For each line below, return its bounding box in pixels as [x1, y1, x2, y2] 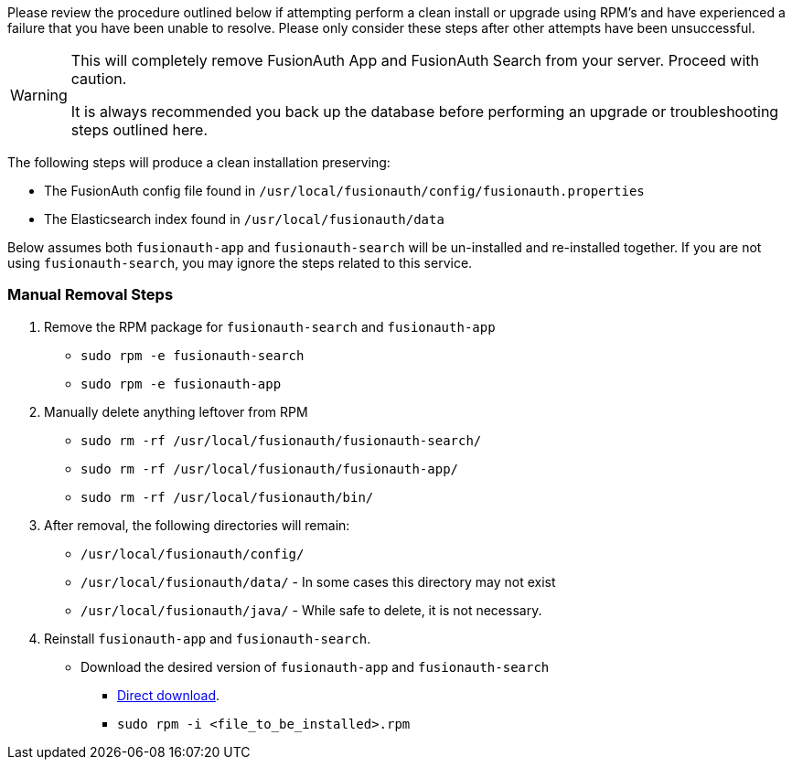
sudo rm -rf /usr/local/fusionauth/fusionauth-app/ [80, 461, 459, 476]
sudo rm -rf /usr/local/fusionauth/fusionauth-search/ [80, 432, 482, 448]
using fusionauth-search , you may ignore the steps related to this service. [7, 255, 473, 271]
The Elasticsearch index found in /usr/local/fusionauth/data [44, 211, 444, 227]
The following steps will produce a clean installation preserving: [7, 154, 391, 170]
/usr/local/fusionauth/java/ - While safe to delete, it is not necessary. [80, 602, 542, 618]
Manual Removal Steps [7, 285, 174, 304]
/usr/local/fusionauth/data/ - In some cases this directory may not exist [80, 573, 556, 590]
